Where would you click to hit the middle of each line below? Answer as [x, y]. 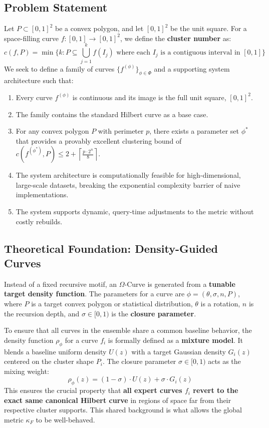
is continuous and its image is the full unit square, [149, 97]
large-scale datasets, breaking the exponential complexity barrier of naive [128, 184]
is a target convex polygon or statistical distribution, [112, 304]
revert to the [216, 390]
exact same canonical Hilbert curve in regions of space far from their [117, 400]
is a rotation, [220, 304]
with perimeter [121, 131]
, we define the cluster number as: [176, 38]
